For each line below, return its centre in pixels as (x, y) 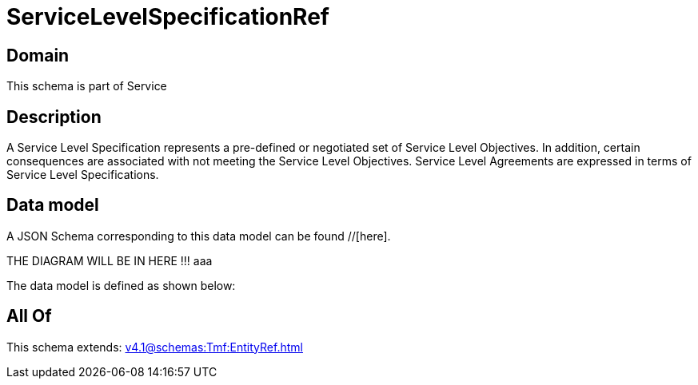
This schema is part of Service (87, 86)
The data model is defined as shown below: (121, 285)
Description (54, 117)
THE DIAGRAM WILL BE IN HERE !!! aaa (110, 260)
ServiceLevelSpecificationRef (168, 17)
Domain (38, 55)
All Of (29, 316)
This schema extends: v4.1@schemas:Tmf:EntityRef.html (155, 347)
